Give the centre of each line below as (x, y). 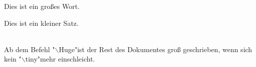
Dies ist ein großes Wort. (42, 6)
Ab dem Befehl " (30, 49)
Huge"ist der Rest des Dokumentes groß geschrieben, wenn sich (156, 49)
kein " (13, 59)
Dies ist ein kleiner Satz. (41, 23)
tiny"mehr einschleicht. (60, 59)
